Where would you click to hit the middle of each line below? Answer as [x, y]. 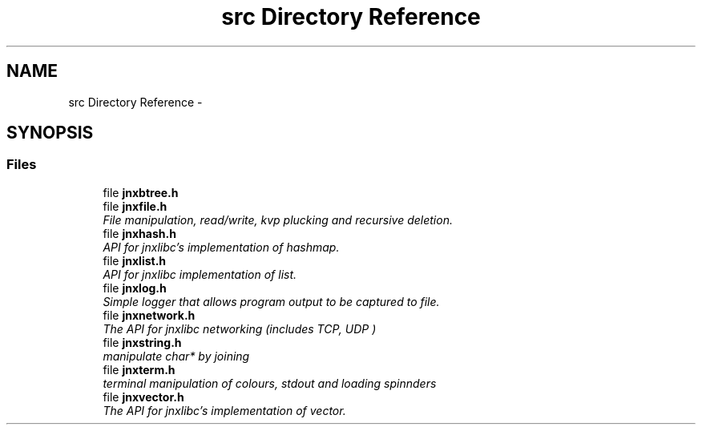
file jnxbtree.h [141, 192]
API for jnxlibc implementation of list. [200, 274]
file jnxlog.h [135, 288]
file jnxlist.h [135, 260]
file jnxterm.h [139, 369]
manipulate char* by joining [176, 356]
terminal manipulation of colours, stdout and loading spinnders [270, 383]
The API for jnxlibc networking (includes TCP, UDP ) [240, 328]
